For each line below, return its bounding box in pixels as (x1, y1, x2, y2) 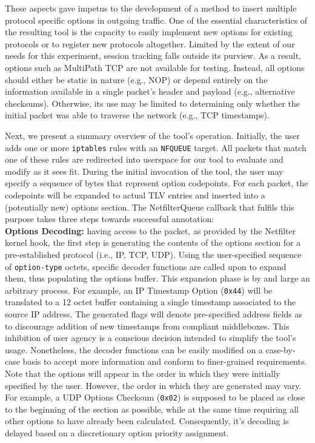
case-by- (265, 343, 296, 356)
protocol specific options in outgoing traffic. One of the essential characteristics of (5, 13, 308, 26)
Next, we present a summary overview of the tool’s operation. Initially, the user (5, 129, 300, 141)
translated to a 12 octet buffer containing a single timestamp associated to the (5, 296, 296, 308)
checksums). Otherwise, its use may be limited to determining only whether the (5, 96, 300, 109)
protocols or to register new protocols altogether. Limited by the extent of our (5, 37, 295, 50)
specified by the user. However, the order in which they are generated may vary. (5, 379, 302, 391)
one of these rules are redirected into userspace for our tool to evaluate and (5, 153, 283, 166)
